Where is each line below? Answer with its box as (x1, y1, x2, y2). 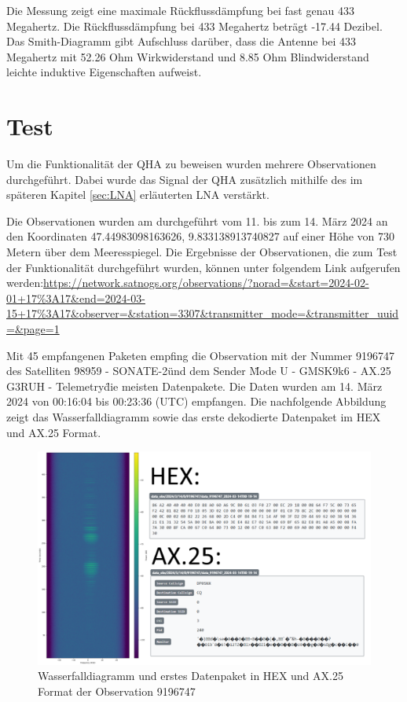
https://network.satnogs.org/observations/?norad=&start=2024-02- (43, 274, 369, 291)
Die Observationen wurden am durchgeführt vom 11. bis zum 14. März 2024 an (6, 212, 388, 229)
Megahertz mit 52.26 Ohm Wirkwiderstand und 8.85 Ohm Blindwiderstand (6, 48, 369, 64)
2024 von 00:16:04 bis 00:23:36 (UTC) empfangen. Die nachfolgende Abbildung (6, 393, 387, 410)
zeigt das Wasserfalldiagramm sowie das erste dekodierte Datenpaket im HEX (6, 409, 381, 425)
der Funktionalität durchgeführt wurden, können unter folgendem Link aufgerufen (6, 259, 401, 275)
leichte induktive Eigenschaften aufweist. (6, 64, 202, 80)
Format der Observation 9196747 (38, 683, 196, 699)
